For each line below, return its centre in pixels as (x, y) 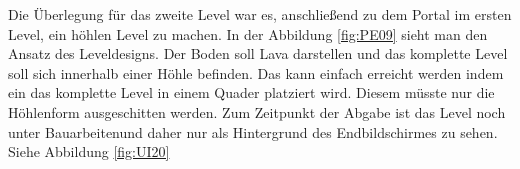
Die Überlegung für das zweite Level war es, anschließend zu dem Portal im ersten (260, 14)
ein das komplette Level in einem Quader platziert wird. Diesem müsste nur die (251, 92)
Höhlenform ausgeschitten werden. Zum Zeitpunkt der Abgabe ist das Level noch (257, 111)
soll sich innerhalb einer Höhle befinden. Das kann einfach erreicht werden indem (256, 72)
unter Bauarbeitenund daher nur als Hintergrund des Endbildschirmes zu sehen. (253, 131)
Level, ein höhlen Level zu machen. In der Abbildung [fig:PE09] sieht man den (248, 33)
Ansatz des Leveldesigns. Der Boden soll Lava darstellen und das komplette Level (258, 53)
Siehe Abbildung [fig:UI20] (89, 151)
